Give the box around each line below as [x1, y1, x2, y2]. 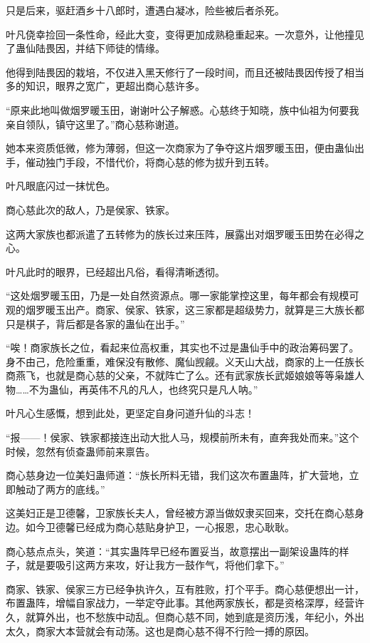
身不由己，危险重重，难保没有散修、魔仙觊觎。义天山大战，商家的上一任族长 [6, 354, 364, 369]
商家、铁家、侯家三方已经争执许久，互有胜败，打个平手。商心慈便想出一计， [6, 581, 364, 596]
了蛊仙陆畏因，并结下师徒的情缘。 [6, 41, 165, 56]
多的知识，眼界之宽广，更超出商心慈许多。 [6, 78, 205, 93]
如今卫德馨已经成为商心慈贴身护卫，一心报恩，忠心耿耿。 [25, 520, 295, 535]
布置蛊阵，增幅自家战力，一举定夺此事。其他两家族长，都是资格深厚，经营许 [6, 595, 364, 610]
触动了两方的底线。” [15, 481, 105, 496]
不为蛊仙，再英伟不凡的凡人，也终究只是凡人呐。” [28, 381, 258, 396]
